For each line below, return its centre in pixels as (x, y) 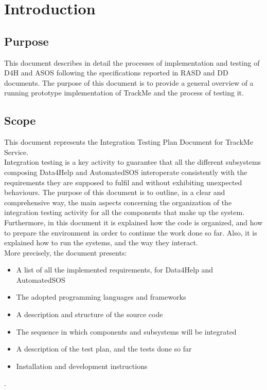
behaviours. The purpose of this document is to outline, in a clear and (115, 192)
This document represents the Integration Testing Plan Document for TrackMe (129, 142)
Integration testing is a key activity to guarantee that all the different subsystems (133, 162)
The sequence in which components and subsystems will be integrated (126, 331)
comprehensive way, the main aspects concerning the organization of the (118, 202)
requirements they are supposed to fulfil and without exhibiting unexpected (123, 182)
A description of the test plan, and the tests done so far (104, 349)
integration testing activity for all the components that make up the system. (124, 212)
